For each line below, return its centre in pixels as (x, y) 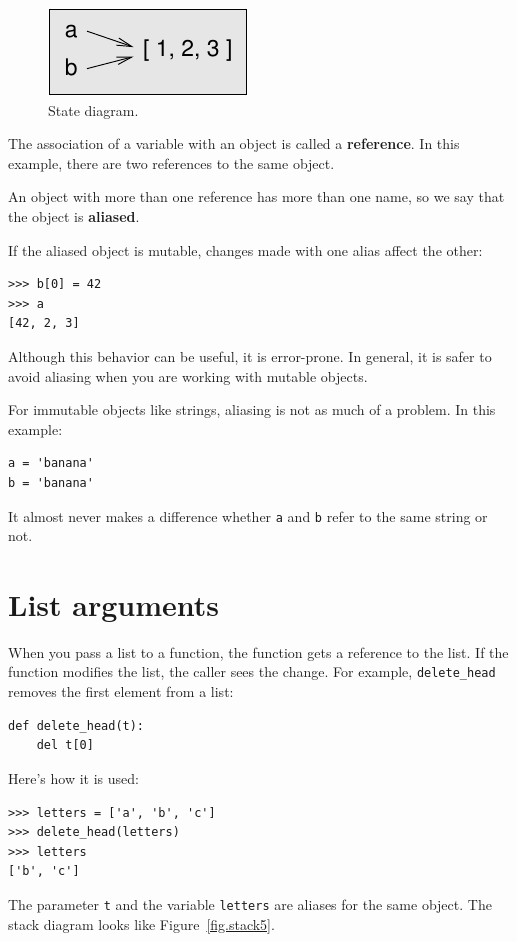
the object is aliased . (74, 215)
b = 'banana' (51, 482)
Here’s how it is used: (73, 777)
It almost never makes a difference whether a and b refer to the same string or (248, 515)
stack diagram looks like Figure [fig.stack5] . (141, 923)
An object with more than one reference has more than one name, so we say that (256, 196)
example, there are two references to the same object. (171, 162)
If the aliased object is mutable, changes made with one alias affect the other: (245, 249)
